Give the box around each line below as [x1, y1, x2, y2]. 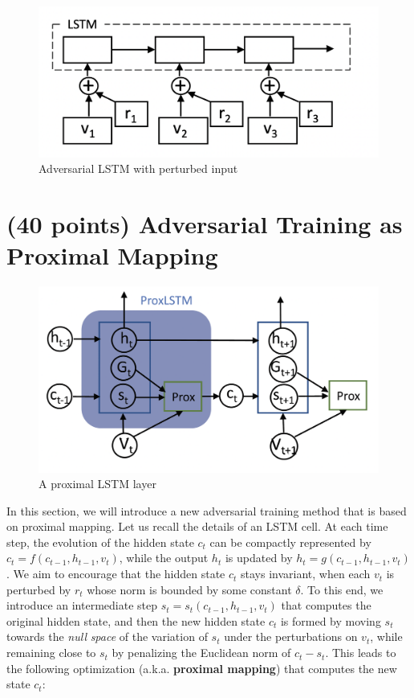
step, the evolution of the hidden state [6, 533, 194, 550]
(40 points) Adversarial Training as [6, 207, 403, 240]
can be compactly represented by [209, 533, 371, 550]
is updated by [225, 549, 293, 566]
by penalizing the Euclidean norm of [112, 644, 291, 661]
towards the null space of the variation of [6, 628, 208, 645]
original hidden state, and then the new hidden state [6, 612, 266, 629]
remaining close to [6, 644, 96, 661]
